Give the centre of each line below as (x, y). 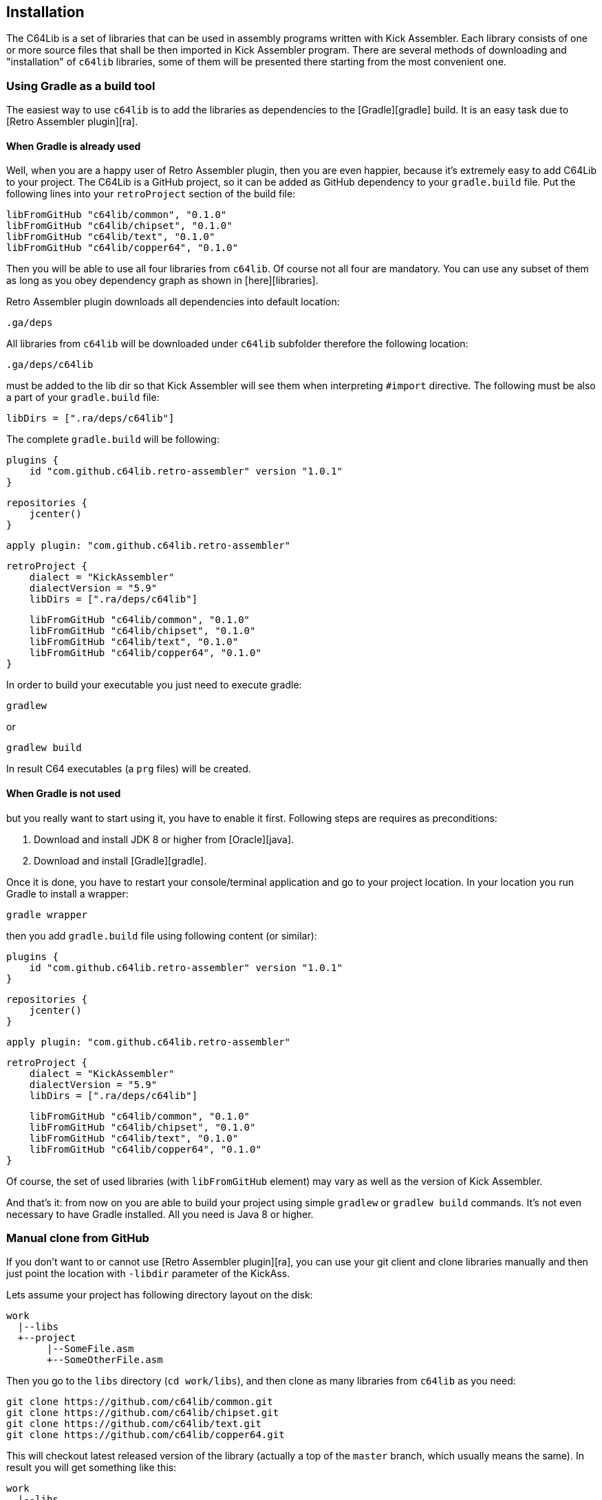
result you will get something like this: (92, 1468)
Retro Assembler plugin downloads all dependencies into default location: (173, 302)
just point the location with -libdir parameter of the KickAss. (148, 1274)
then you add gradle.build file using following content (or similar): (162, 935)
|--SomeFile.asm (90, 1349)
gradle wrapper (47, 914)
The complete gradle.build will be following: (113, 439)
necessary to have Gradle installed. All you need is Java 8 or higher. (160, 1214)
